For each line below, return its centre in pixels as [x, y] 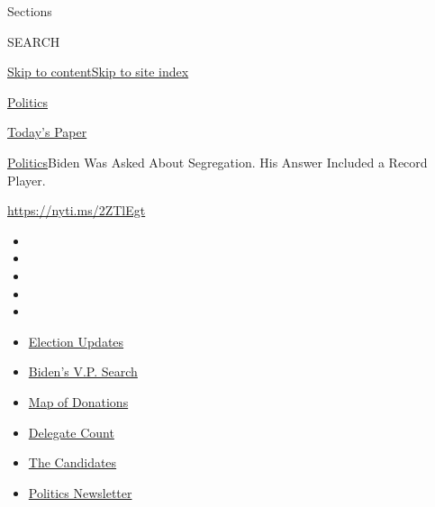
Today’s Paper [47, 132]
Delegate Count [71, 432]
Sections [30, 11]
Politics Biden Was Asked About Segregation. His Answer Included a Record [217, 162]
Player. [27, 180]
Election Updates [76, 341]
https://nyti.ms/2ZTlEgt [77, 210]
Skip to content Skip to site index [98, 72]
